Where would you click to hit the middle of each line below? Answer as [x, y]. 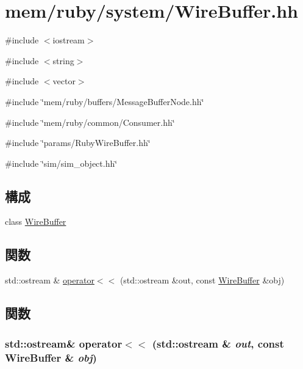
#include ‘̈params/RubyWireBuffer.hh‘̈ [78, 143]
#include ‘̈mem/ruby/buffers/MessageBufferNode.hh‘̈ [105, 101]
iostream [69, 40]
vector [64, 81]
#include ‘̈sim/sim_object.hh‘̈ [61, 163]
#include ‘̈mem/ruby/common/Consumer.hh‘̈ [90, 122]
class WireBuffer [36, 221]
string [63, 60]
